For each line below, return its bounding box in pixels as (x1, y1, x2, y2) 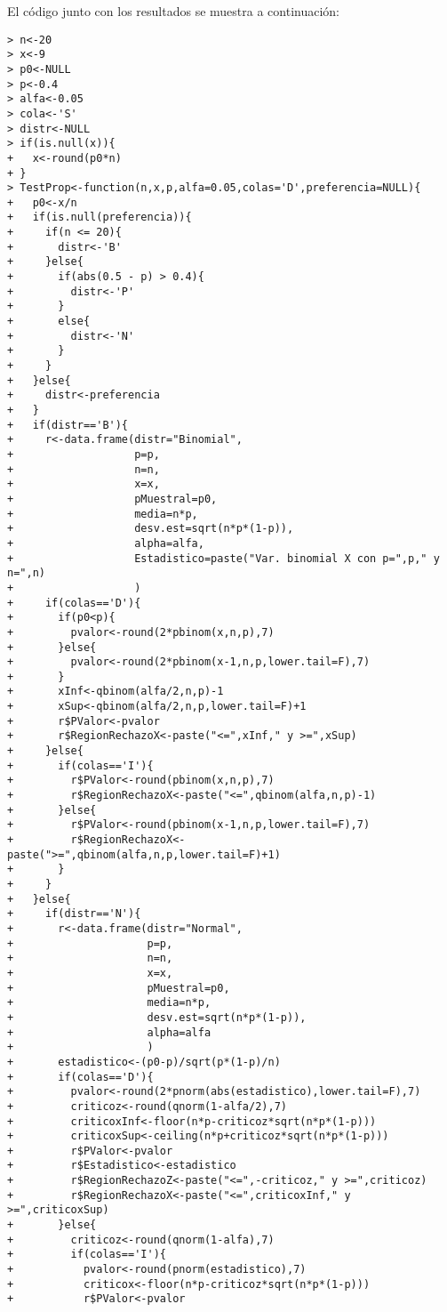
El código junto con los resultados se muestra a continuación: (7, 2, 339, 20)
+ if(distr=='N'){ (7, 907, 141, 921)
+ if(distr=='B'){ (7, 418, 129, 431)
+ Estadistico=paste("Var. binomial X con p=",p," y (7, 551, 440, 565)
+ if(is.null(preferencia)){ (7, 211, 192, 224)
